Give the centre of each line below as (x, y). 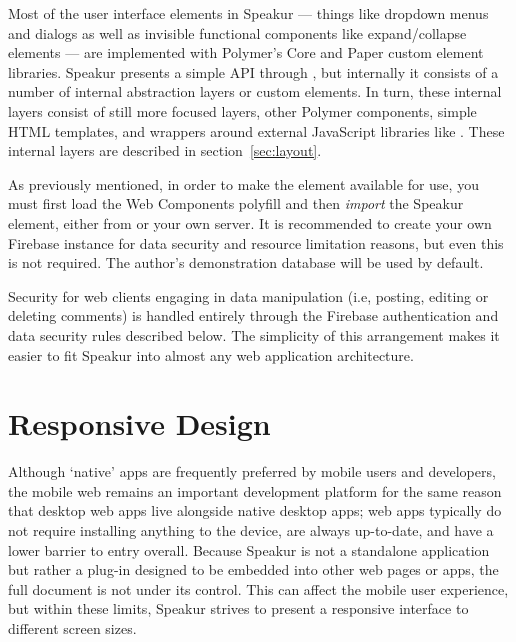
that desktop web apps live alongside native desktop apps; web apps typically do (255, 510)
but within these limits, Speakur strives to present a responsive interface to (238, 608)
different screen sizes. (72, 627)
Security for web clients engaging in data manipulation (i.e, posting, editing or (248, 295)
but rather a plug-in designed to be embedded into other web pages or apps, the (253, 569)
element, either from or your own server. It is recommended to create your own (250, 222)
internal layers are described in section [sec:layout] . (165, 150)
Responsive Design (139, 423)
